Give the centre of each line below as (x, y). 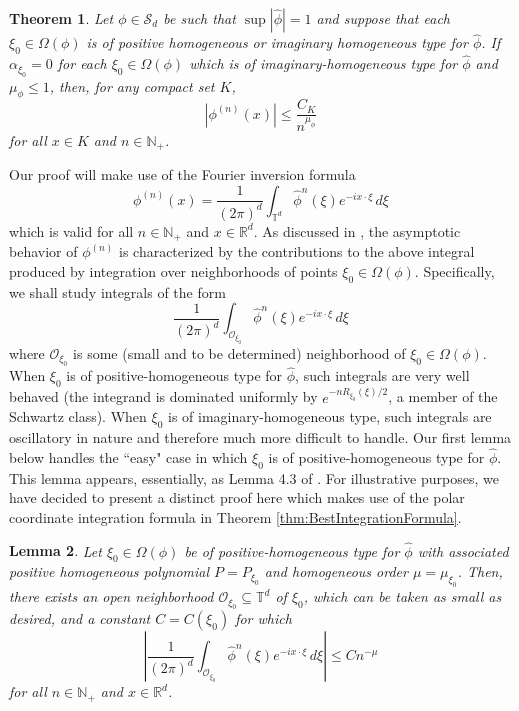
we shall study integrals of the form (117, 291)
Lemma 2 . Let (55, 550)
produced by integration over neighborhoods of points (173, 270)
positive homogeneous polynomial (109, 571)
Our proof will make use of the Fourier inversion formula (182, 174)
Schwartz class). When (78, 416)
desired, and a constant (80, 618)
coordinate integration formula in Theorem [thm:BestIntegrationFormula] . (235, 516)
